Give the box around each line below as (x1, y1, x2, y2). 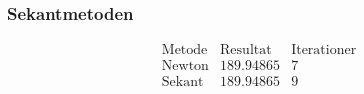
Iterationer (291, 43, 357, 58)
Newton (161, 59, 209, 74)
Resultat (220, 43, 272, 58)
